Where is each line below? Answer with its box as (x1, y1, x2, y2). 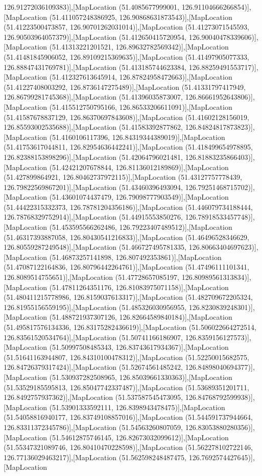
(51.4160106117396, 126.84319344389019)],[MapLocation (49, 131, 225, 142)
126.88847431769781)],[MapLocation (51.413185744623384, (4, 61, 187, 72)
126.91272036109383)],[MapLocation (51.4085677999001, (4, 2, 180, 12)
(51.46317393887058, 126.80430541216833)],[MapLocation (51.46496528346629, (4, 231, 249, 242)
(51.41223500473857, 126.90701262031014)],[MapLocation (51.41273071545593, (4, 21, 249, 32)
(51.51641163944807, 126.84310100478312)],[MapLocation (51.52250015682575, (4, 351, 249, 362)
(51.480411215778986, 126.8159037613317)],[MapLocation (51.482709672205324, (4, 292, 253, 302)
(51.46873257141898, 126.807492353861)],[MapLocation (49, 251, 222, 262)
